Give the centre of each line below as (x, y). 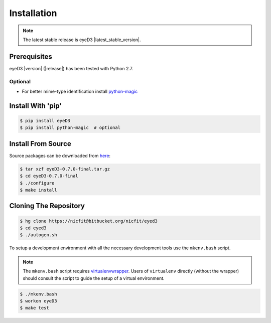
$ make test (35, 308)
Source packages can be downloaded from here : (60, 155)
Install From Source (40, 144)
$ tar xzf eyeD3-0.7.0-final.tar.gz (65, 169)
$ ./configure (37, 183)
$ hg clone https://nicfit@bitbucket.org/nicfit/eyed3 (89, 221)
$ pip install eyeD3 (45, 121)
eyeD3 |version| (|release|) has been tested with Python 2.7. (71, 68)
